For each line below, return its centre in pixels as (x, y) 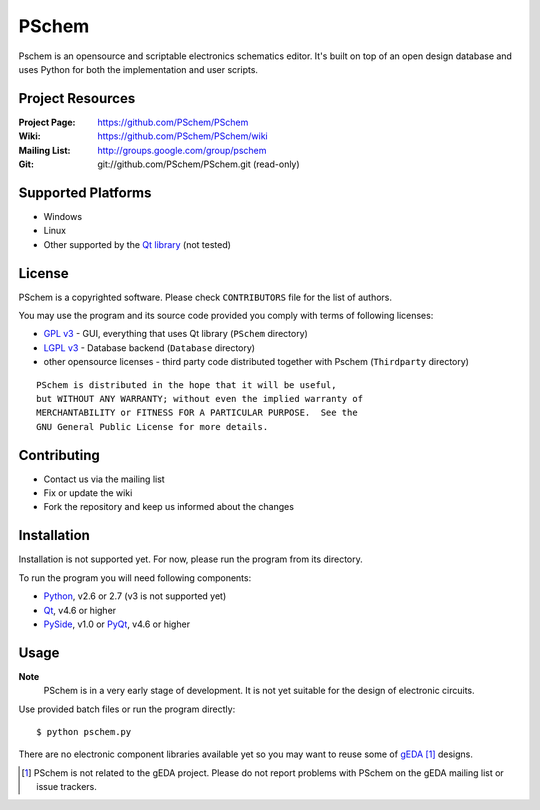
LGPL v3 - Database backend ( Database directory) (149, 347)
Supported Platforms (85, 192)
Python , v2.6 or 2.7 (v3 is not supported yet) (135, 596)
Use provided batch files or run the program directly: (127, 709)
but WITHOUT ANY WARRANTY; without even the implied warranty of (200, 398)
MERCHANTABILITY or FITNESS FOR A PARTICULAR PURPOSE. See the (197, 413)
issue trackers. (66, 787)
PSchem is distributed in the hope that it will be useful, (186, 384)
